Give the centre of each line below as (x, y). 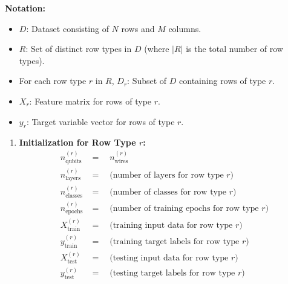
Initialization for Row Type (77, 142)
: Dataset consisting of (67, 28)
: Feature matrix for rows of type (90, 101)
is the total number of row (234, 49)
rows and (138, 28)
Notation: (25, 8)
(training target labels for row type (175, 241)
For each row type (53, 81)
